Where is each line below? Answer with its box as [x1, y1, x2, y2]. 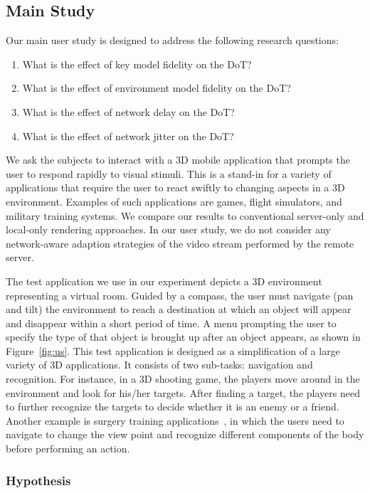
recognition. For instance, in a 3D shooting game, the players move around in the [6, 371, 360, 386]
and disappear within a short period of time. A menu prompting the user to [6, 315, 337, 330]
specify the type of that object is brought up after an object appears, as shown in [6, 329, 361, 344]
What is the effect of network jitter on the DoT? [22, 128, 234, 143]
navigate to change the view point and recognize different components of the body [6, 427, 364, 442]
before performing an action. [6, 441, 130, 456]
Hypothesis [6, 471, 71, 489]
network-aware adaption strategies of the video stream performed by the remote [6, 235, 354, 250]
